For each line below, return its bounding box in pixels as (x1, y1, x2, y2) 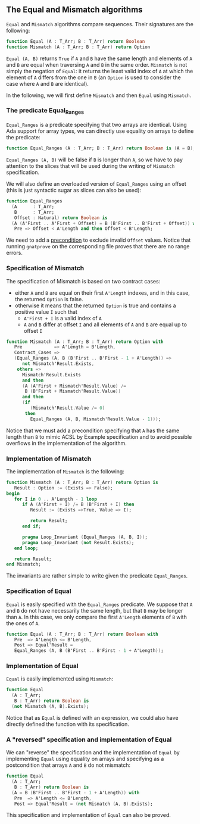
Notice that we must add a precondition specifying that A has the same (6, 427, 180, 434)
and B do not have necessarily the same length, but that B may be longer (6, 607, 183, 614)
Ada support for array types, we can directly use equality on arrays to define (6, 127, 194, 135)
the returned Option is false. (14, 295, 83, 302)
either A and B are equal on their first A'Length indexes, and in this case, (14, 289, 190, 296)
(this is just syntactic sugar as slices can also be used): (6, 187, 142, 193)
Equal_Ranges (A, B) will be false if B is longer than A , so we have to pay (6, 156, 183, 163)
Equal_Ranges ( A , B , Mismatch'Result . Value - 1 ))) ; (30, 416, 161, 422)
